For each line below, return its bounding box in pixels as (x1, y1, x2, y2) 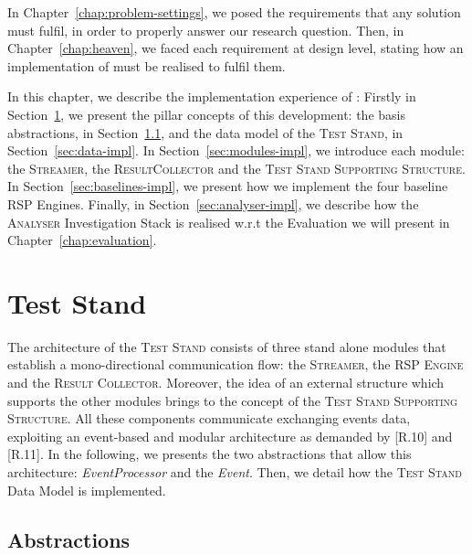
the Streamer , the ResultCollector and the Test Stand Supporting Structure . (7, 158, 466, 177)
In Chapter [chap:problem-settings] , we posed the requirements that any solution (7, 3, 461, 21)
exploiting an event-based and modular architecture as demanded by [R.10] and (7, 426, 453, 445)
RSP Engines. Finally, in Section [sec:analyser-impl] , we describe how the (7, 194, 419, 213)
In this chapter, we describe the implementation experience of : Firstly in (7, 87, 416, 106)
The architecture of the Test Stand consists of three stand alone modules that (7, 336, 446, 356)
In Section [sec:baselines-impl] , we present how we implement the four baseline (7, 176, 448, 196)
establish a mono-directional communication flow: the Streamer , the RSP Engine (7, 355, 464, 374)
